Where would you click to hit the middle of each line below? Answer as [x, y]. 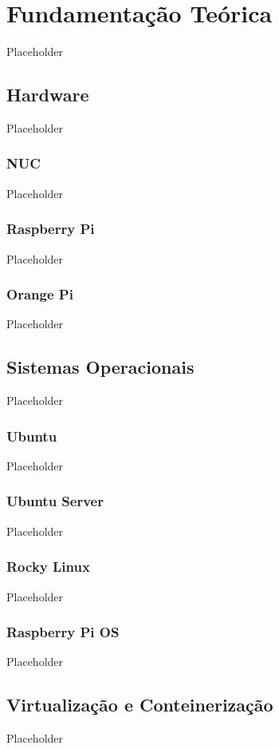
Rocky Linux [48, 567]
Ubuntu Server [55, 501]
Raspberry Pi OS [63, 632]
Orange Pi [40, 294]
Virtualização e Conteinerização [140, 705]
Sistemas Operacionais [100, 367]
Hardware [48, 95]
